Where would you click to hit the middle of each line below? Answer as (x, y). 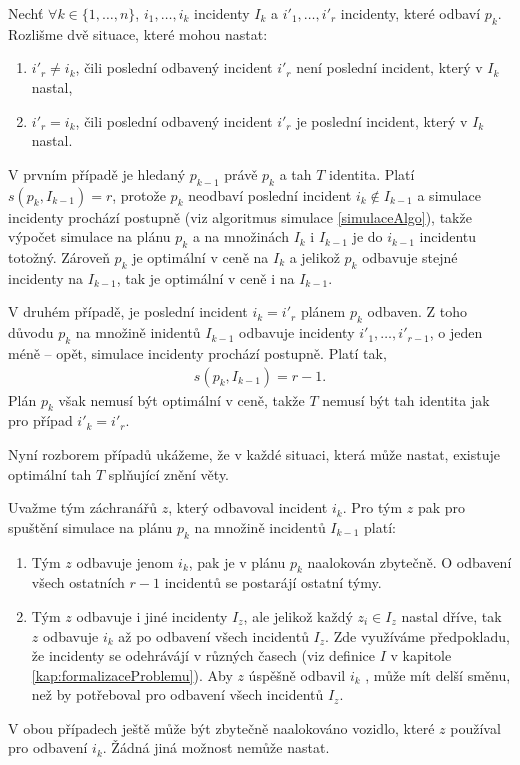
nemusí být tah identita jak (406, 399)
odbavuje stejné (410, 256)
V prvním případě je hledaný (97, 173)
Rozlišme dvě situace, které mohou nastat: (138, 33)
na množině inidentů (138, 332)
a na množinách (240, 236)
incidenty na (46, 277)
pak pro (441, 507)
